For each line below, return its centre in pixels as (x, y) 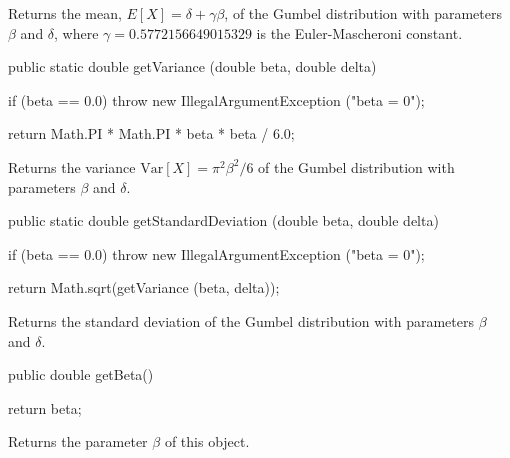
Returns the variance (72, 166)
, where (76, 32)
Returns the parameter (78, 441)
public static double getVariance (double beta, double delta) (192, 66)
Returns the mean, (65, 13)
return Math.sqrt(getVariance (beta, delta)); (144, 287)
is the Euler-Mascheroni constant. (359, 32)
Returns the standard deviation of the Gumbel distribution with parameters (241, 320)
